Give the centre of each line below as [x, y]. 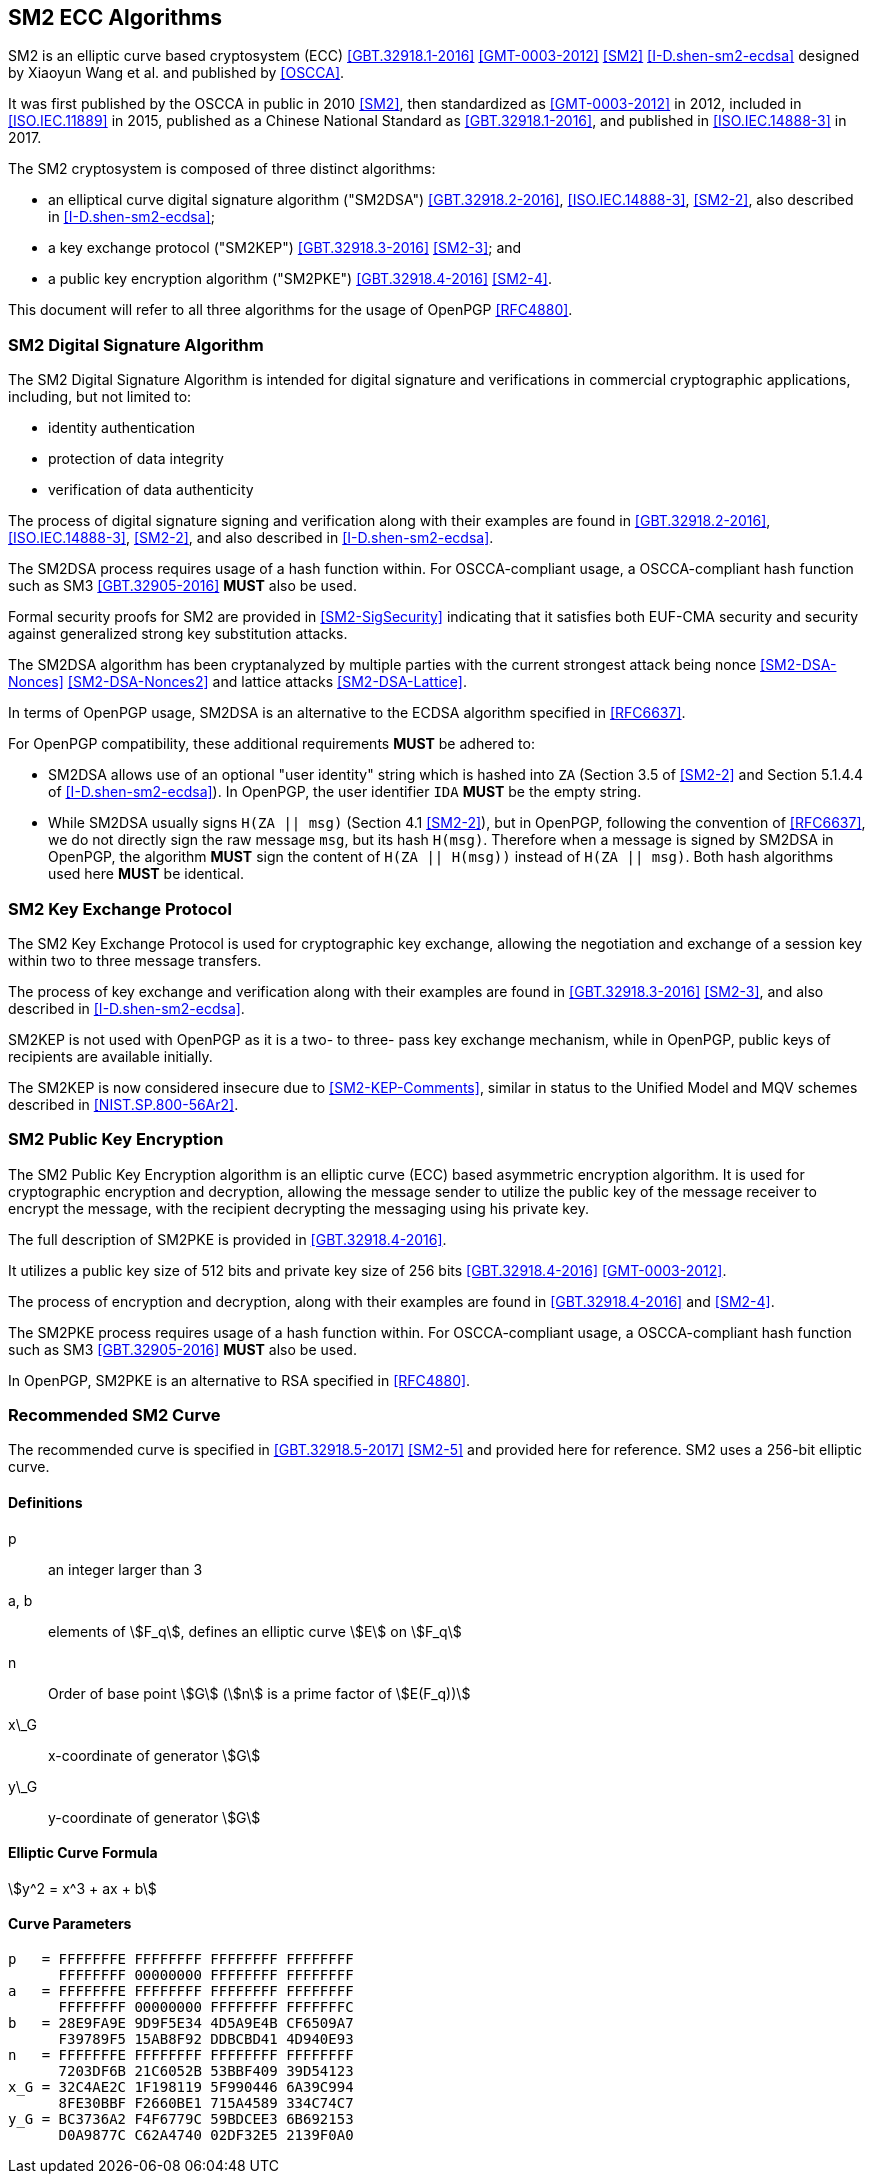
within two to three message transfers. [135, 960]
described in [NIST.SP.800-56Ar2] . [123, 1104]
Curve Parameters [70, 1924]
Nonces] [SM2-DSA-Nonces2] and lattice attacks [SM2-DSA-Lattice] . [238, 682]
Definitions [45, 1503]
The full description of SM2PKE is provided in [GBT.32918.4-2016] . [227, 1239]
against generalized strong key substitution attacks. [178, 634]
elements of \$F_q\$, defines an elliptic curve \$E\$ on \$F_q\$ [255, 1631]
